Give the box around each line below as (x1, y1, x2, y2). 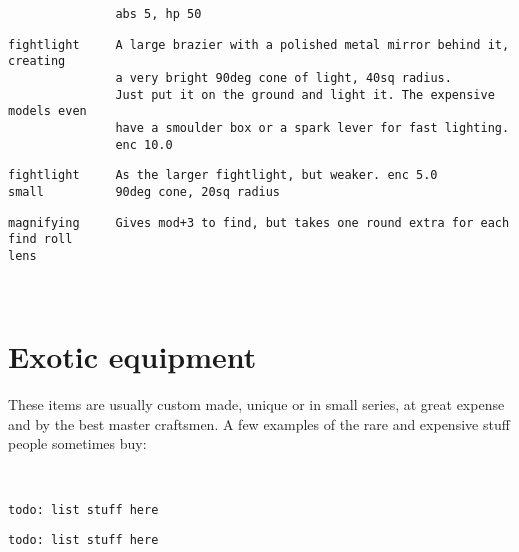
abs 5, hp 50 (115, 7, 202, 21)
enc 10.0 (115, 137, 173, 152)
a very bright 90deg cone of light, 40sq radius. (115, 70, 452, 85)
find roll (8, 232, 73, 247)
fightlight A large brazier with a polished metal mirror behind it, (8, 37, 510, 52)
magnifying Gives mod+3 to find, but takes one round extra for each (8, 215, 510, 230)
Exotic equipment (8, 336, 257, 377)
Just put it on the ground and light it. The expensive (115, 87, 495, 102)
